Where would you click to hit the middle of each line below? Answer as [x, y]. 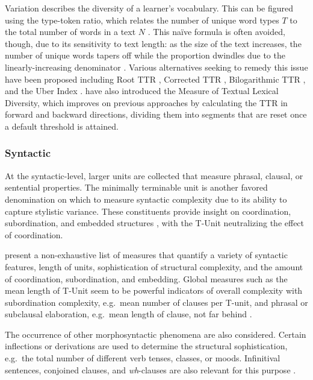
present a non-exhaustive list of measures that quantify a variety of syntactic [146, 255]
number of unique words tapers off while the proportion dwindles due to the [145, 55]
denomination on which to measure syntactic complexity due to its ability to [146, 199]
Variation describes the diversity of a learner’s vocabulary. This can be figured [149, 8]
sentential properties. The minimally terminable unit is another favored [136, 187]
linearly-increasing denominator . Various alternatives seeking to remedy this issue [156, 67]
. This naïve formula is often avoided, [216, 32]
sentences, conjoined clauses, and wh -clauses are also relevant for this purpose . [150, 369]
